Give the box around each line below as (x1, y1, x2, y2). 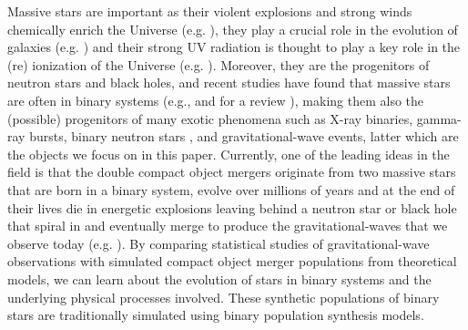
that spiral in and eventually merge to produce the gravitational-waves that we (7, 216, 448, 235)
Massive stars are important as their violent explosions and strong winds (7, 2, 412, 20)
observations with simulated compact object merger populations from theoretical (7, 252, 457, 271)
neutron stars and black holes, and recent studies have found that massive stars (7, 73, 451, 92)
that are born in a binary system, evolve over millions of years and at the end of (7, 180, 455, 199)
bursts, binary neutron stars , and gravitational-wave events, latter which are (29, 127, 459, 146)
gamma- (416, 108, 462, 128)
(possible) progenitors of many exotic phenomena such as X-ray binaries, (7, 108, 413, 128)
